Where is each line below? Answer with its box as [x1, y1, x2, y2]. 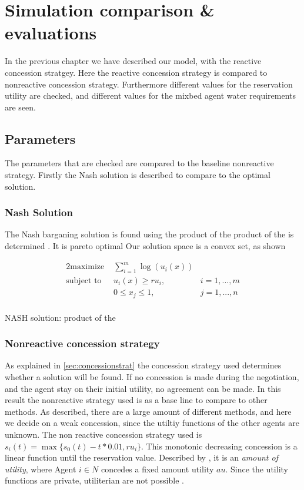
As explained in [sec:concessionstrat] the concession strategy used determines [5, 359, 282, 371]
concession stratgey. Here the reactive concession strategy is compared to [5, 66, 268, 78]
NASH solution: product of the [5, 311, 116, 323]
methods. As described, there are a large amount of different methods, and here [5, 405, 292, 417]
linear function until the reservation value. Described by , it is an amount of [5, 451, 278, 464]
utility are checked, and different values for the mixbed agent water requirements [5, 89, 296, 102]
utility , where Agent [5, 462, 76, 475]
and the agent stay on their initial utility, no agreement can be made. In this [5, 382, 281, 394]
